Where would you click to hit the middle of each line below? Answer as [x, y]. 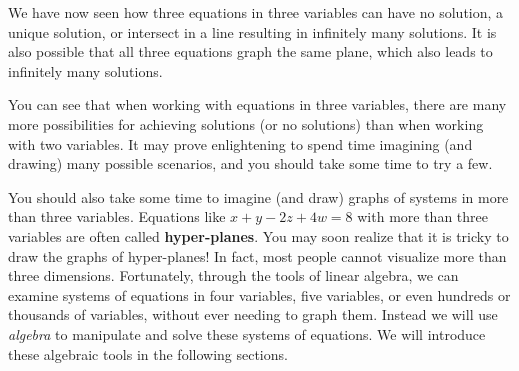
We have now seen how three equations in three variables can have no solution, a [256, 12]
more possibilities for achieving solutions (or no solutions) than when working [246, 123]
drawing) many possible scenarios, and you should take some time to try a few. [250, 163]
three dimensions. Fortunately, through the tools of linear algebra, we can [233, 275]
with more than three [422, 216]
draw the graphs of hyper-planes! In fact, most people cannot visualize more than [257, 255]
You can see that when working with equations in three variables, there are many [257, 104]
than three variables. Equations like [117, 216]
